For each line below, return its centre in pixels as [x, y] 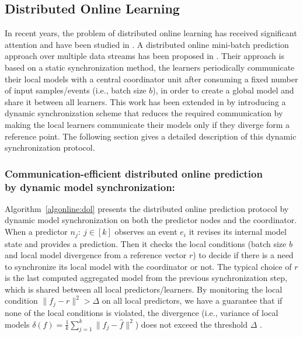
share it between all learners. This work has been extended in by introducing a [145, 101]
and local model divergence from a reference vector [96, 255]
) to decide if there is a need [243, 255]
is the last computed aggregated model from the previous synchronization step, [146, 278]
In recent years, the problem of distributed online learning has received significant [151, 33]
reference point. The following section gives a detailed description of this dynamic [151, 136]
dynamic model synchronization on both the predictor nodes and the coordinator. [151, 220]
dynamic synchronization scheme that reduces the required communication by [144, 113]
